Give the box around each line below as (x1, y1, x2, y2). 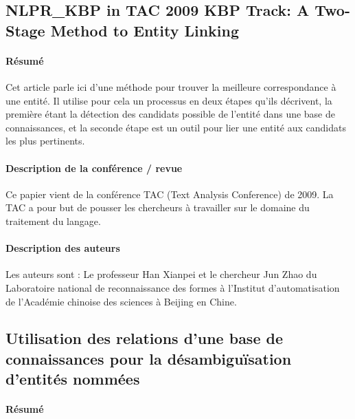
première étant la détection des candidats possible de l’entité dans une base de (5, 107, 336, 121)
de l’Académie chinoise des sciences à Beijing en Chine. (5, 294, 237, 308)
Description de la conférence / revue (5, 160, 183, 175)
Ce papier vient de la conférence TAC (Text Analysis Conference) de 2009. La (5, 186, 334, 201)
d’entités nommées (5, 368, 140, 389)
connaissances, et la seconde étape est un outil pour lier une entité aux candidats (5, 120, 346, 134)
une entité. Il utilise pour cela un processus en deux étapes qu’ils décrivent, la (5, 93, 332, 107)
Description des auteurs (5, 241, 120, 255)
